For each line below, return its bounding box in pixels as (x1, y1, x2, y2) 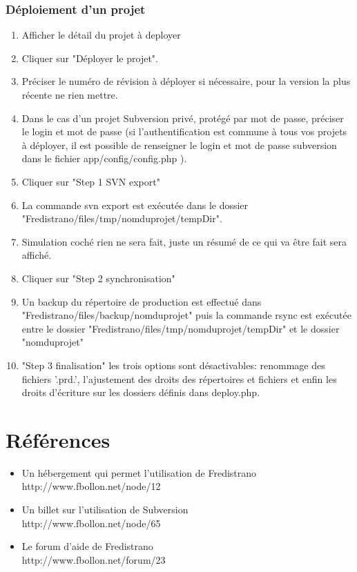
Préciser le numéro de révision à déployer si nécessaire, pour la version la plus (21, 74, 351, 88)
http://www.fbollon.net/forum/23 (21, 552, 166, 566)
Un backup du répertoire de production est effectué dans (21, 294, 262, 308)
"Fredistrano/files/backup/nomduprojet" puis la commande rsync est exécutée (21, 308, 351, 322)
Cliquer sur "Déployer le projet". (21, 50, 158, 65)
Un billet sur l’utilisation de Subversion (21, 502, 189, 516)
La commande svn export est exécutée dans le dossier (21, 197, 249, 212)
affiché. (21, 248, 52, 262)
